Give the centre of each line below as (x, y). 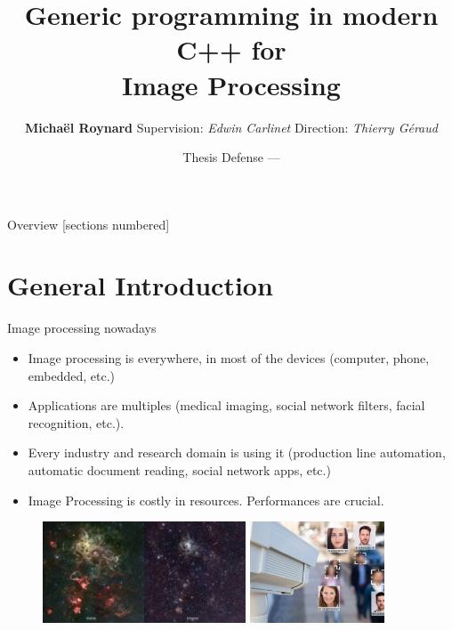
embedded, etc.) (72, 375)
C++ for (231, 49)
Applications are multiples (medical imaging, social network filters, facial (226, 405)
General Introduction (140, 285)
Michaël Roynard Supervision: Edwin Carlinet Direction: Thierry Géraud (231, 127)
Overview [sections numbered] (89, 224)
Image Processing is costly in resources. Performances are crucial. (206, 500)
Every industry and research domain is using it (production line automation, (237, 452)
